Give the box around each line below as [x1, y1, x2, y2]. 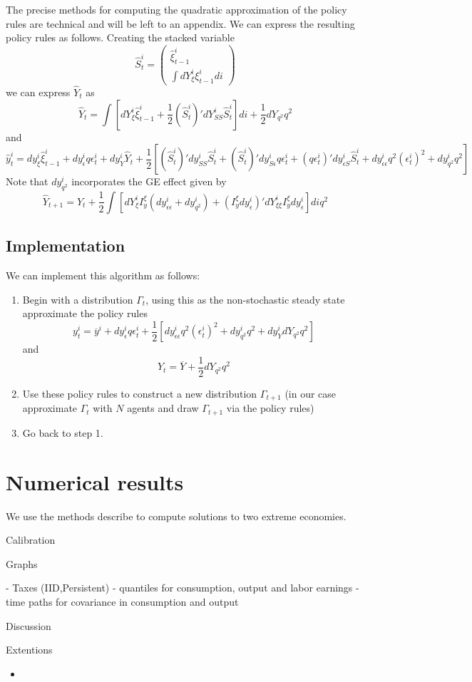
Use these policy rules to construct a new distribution [22, 386, 257, 401]
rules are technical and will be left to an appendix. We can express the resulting [6, 16, 355, 31]
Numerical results [6, 467, 184, 496]
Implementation [6, 234, 125, 257]
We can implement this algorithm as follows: [6, 268, 200, 283]
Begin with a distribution [22, 291, 133, 306]
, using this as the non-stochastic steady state [145, 291, 345, 306]
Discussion [6, 618, 51, 633]
